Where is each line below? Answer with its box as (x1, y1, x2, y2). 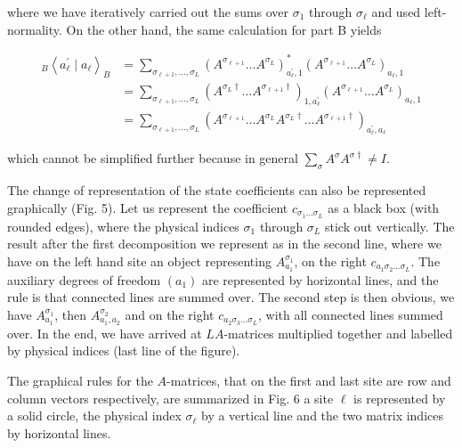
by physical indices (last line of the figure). (7, 341, 240, 360)
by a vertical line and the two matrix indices (201, 406, 443, 425)
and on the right (125, 305, 215, 323)
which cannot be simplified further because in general (7, 149, 298, 167)
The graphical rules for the (7, 371, 153, 389)
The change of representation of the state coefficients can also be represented (7, 181, 426, 200)
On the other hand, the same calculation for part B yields (66, 20, 382, 38)
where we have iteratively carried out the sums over (7, 3, 289, 20)
